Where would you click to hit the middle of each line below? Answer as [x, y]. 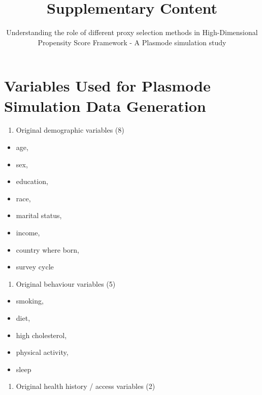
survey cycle [35, 267]
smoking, [30, 301]
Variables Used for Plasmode [107, 86]
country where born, [47, 249]
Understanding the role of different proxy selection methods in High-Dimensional [132, 32]
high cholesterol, [41, 335]
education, [32, 181]
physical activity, [42, 352]
